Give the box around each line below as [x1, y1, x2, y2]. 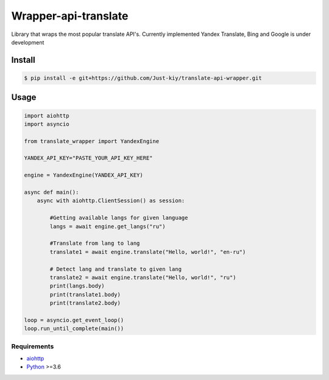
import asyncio [24, 121, 69, 127]
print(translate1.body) [49, 291, 121, 298]
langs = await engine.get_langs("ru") [49, 223, 166, 230]
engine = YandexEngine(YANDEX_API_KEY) [24, 172, 143, 179]
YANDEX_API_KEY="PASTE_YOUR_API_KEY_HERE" [24, 155, 153, 161]
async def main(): [24, 189, 79, 196]
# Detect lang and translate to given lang [49, 266, 182, 272]
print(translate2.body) [49, 300, 121, 307]
